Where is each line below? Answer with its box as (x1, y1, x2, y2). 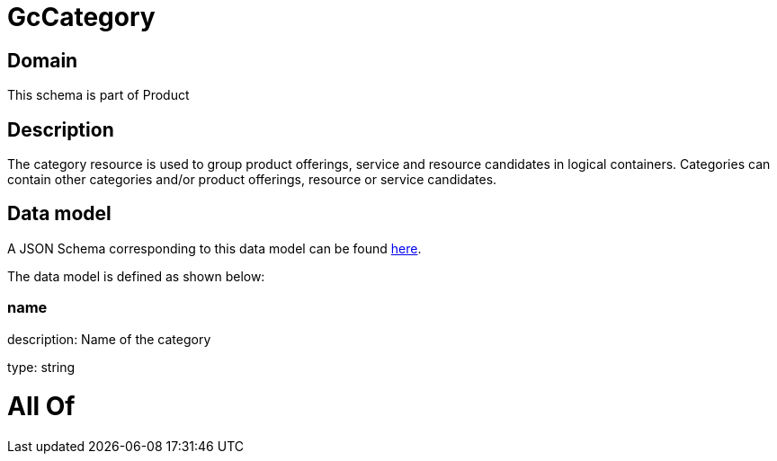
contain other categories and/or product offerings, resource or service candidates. (7, 172, 497, 188)
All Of (7, 391, 76, 422)
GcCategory (7, 2, 156, 32)
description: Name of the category (7, 331, 211, 347)
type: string (7, 359, 76, 375)
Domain (7, 49, 78, 72)
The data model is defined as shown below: (7, 268, 265, 284)
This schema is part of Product (7, 87, 190, 103)
